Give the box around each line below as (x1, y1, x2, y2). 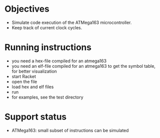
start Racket (11, 73, 36, 79)
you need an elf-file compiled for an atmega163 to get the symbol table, (11, 63, 156, 69)
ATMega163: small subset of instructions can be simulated (11, 127, 129, 133)
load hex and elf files (11, 84, 54, 90)
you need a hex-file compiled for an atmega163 (11, 58, 107, 64)
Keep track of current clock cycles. (11, 24, 82, 30)
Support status (4, 111, 67, 122)
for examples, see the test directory (11, 94, 83, 100)
